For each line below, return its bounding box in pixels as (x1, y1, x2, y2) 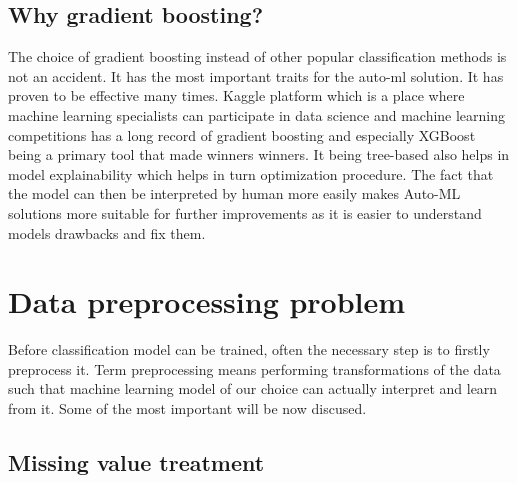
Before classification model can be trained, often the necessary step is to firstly (8, 339, 490, 360)
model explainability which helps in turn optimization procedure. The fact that (8, 163, 494, 184)
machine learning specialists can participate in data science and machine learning (8, 104, 506, 125)
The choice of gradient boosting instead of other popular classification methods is (8, 46, 507, 67)
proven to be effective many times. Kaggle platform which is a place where (8, 85, 465, 106)
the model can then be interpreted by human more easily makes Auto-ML (8, 183, 461, 204)
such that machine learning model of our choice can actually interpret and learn (8, 378, 498, 399)
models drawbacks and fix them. (8, 222, 206, 243)
